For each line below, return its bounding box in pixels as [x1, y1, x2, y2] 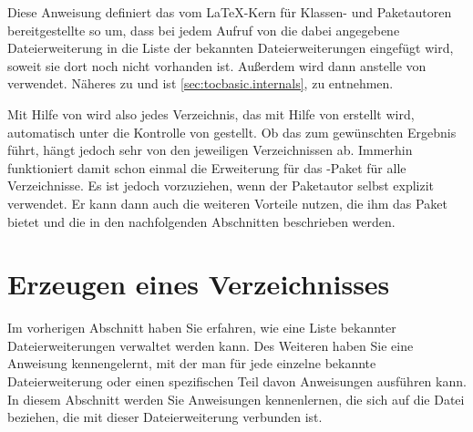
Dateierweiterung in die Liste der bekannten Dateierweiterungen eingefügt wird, [7, 38, 454, 57]
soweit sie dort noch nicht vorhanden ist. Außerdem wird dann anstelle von [7, 56, 427, 75]
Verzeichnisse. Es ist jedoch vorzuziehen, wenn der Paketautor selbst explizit [7, 176, 435, 195]
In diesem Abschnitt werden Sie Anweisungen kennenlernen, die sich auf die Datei [7, 389, 465, 408]
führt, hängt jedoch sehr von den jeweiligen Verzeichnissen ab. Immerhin [7, 140, 413, 159]
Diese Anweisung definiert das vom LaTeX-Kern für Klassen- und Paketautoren [7, 3, 452, 21]
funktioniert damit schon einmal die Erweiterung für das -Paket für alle [7, 158, 406, 177]
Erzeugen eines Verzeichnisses [7, 265, 390, 303]
